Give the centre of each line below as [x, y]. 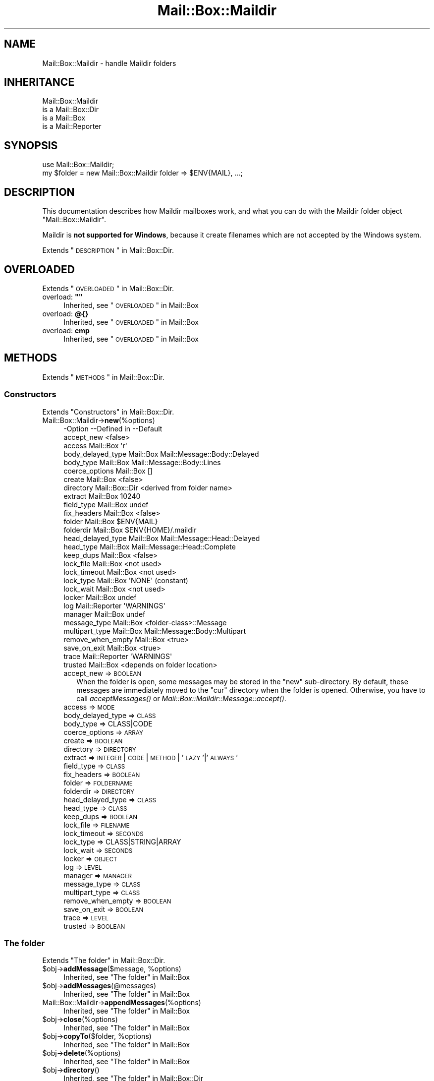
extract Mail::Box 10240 [102, 496]
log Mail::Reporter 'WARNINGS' [114, 605]
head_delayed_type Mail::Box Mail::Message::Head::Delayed [162, 538]
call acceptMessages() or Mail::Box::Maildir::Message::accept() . [181, 698]
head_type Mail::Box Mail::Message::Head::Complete [150, 546]
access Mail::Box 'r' [95, 445]
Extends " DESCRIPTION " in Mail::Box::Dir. [108, 250]
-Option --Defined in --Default [113, 428]
